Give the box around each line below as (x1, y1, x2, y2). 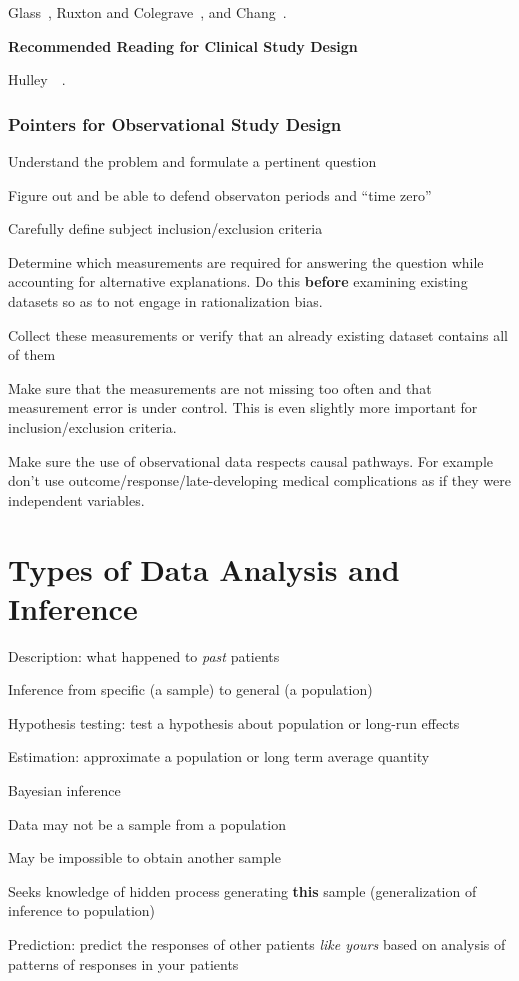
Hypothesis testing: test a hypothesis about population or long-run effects (8, 712, 460, 733)
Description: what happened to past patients (8, 645, 280, 666)
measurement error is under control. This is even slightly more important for (8, 397, 478, 418)
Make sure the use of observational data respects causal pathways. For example (8, 450, 494, 471)
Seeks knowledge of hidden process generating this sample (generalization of (8, 880, 477, 901)
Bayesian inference (8, 780, 121, 800)
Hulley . (8, 69, 66, 90)
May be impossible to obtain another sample (8, 847, 281, 868)
